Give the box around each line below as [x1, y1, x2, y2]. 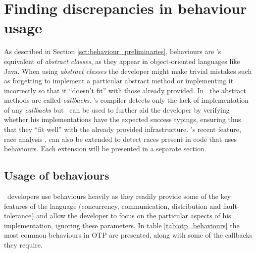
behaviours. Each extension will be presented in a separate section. [4, 143, 206, 154]
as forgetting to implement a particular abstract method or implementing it [4, 75, 234, 86]
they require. [4, 240, 43, 250]
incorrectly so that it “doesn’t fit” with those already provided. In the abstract [4, 85, 246, 95]
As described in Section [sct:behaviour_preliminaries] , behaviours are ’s [4, 46, 221, 57]
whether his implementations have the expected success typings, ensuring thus [4, 114, 241, 125]
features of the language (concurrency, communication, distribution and [4, 200, 221, 211]
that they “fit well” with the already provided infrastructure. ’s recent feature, [4, 124, 241, 134]
